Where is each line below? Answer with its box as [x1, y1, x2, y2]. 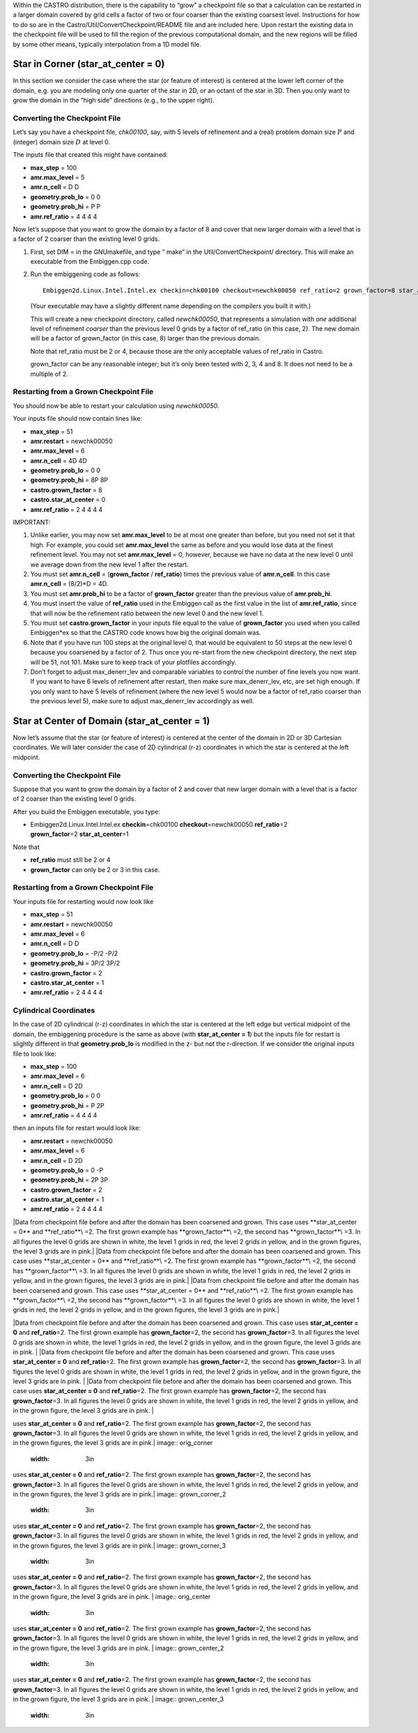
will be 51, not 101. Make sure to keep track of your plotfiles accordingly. [30, 658, 237, 666]
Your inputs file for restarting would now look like [13, 897, 154, 906]
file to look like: [13, 1049, 56, 1058]
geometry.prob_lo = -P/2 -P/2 [30, 949, 118, 957]
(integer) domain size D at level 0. [13, 137, 111, 146]
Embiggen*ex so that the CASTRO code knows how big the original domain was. [30, 629, 261, 637]
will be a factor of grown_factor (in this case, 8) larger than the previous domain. [30, 334, 261, 343]
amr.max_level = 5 [30, 173, 85, 181]
